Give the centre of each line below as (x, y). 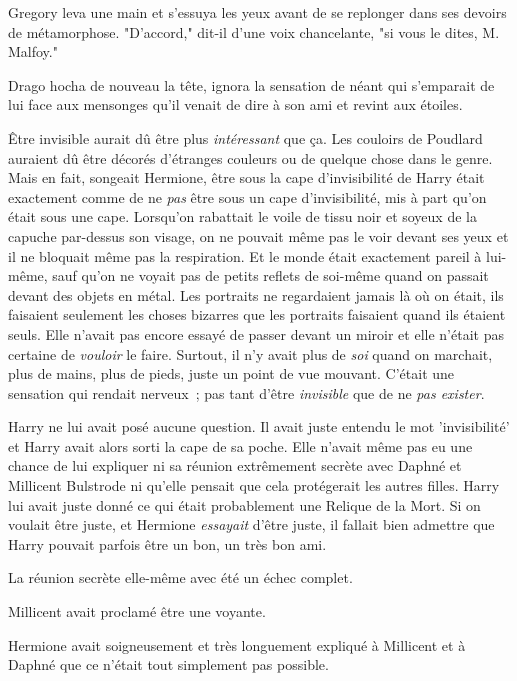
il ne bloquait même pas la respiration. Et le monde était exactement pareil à (245, 255)
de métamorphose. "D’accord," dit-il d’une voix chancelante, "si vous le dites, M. (254, 31)
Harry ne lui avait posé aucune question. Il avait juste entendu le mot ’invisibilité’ (259, 426)
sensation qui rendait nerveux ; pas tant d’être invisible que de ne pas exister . (246, 392)
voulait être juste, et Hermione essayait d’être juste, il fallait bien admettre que (251, 524)
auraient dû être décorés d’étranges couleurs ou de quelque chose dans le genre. (250, 157)
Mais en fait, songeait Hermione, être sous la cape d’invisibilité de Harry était (246, 177)
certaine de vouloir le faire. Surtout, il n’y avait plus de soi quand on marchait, (250, 353)
